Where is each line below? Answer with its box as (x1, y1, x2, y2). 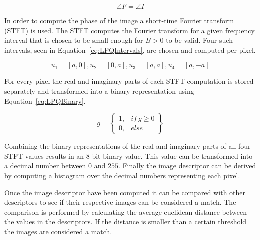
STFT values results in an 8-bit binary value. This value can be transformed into (4, 150, 253, 161)
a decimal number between (4, 160, 86, 171)
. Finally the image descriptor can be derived (118, 160, 256, 171)
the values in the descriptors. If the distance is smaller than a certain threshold (4, 216, 247, 227)
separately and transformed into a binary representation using (4, 85, 194, 96)
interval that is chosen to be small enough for (4, 35, 143, 45)
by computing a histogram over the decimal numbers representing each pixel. (4, 170, 240, 180)
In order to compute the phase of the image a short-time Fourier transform (4, 15, 234, 25)
